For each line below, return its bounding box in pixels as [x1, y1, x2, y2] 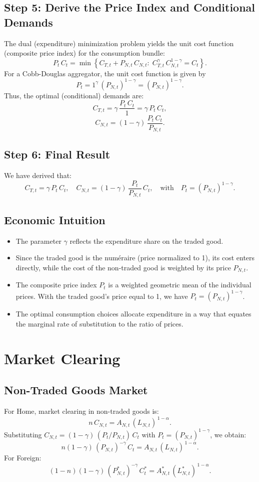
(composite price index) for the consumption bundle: [4, 48, 165, 58]
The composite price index [15, 279, 97, 290]
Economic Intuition [4, 212, 105, 227]
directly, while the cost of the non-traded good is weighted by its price [15, 262, 231, 272]
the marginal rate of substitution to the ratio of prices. [15, 318, 183, 329]
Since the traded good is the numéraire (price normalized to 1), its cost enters [15, 252, 255, 263]
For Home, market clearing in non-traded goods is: [4, 406, 159, 416]
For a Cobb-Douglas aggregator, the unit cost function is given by [4, 68, 206, 78]
